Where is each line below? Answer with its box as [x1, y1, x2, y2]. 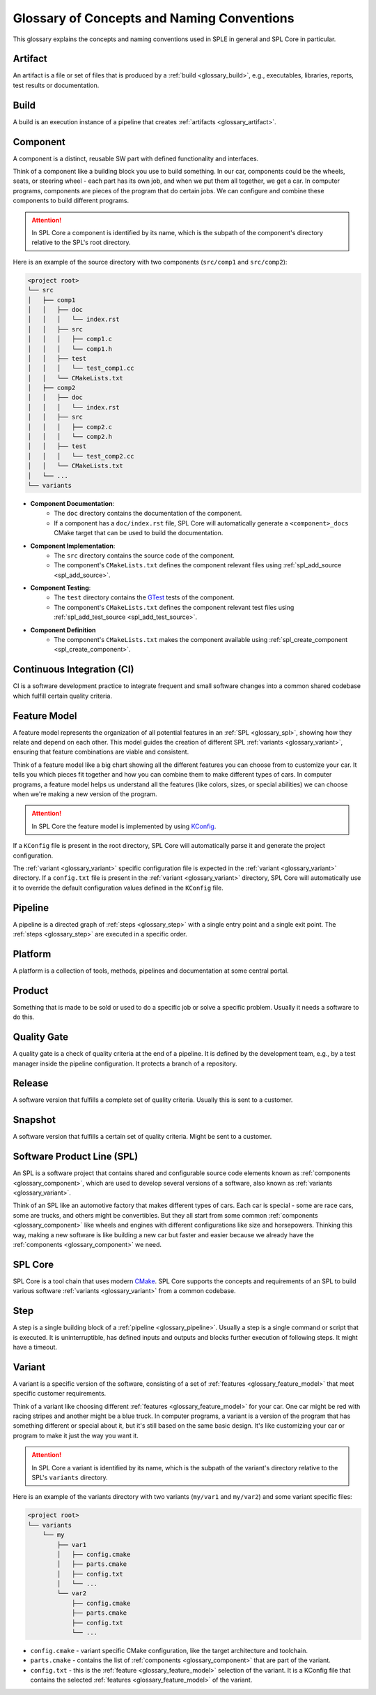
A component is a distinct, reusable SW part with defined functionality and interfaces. [13, 154, 259, 163]
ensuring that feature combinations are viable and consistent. [13, 747, 189, 756]
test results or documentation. [13, 81, 100, 89]
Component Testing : [30, 583, 91, 592]
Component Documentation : [30, 499, 115, 507]
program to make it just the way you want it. [13, 1431, 139, 1440]
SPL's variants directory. [31, 1473, 108, 1481]
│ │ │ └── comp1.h [27, 345, 113, 352]
